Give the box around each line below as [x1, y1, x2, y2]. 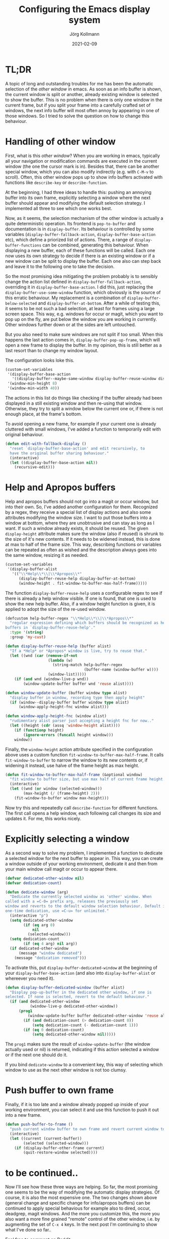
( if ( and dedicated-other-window [10, 999, 80, 1004]
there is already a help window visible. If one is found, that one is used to [5, 595, 156, 601]
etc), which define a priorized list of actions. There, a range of [5, 236, 134, 243]
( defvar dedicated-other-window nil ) [5, 876, 84, 881]
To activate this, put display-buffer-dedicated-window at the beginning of [5, 964, 157, 971]
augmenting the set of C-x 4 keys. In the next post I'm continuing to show [5, 1221, 157, 1227]
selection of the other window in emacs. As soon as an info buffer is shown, [5, 86, 162, 92]
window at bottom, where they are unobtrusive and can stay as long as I [5, 520, 154, 526]
